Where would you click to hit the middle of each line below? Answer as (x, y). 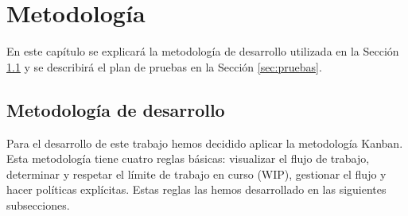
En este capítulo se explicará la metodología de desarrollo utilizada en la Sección (203, 51)
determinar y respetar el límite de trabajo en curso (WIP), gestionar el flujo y (196, 174)
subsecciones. (38, 204)
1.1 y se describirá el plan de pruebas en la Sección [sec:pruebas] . (164, 66)
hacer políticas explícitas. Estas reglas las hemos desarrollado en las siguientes (196, 189)
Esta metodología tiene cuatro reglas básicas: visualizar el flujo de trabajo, (188, 158)
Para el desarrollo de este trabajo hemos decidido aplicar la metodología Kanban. (205, 143)
